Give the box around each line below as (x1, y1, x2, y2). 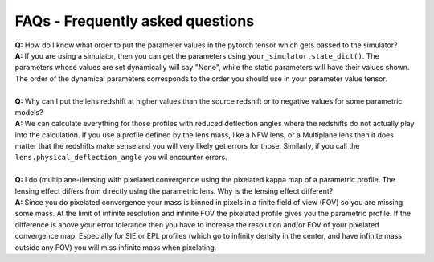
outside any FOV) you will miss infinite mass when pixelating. (14, 242, 217, 252)
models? (14, 107, 43, 117)
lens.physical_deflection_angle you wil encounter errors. (14, 153, 228, 162)
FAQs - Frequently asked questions (14, 12, 255, 30)
